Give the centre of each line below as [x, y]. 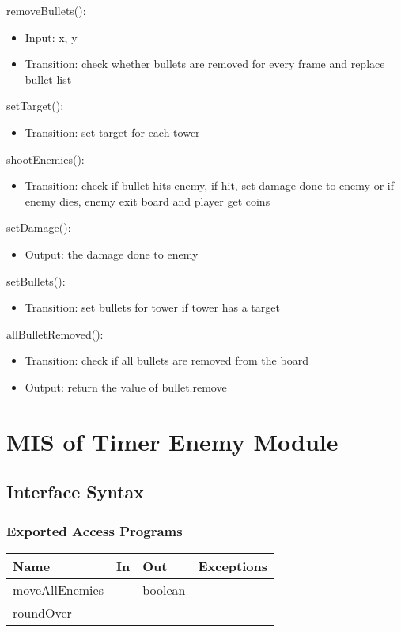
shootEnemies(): [45, 159]
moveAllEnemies [58, 589]
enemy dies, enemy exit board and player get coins [148, 201]
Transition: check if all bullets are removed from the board [166, 360]
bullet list [48, 79]
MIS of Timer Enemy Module [172, 441]
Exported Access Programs [95, 530]
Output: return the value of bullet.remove [126, 386]
